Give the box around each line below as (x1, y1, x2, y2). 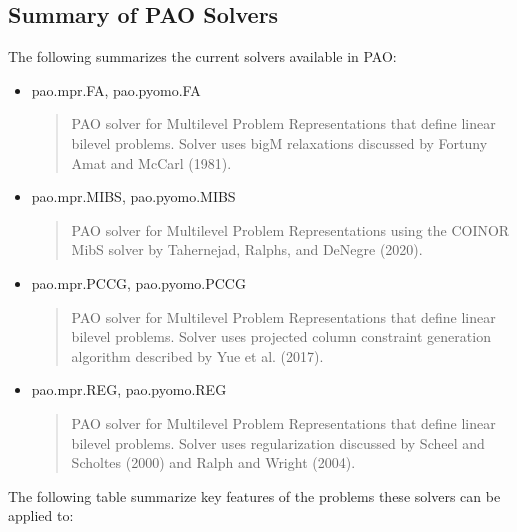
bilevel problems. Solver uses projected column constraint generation (71, 326, 491, 347)
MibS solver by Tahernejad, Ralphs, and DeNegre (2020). (71, 239, 423, 260)
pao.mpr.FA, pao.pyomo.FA (31, 79, 201, 100)
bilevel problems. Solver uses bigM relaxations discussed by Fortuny (71, 132, 488, 153)
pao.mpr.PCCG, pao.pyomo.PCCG (31, 272, 246, 293)
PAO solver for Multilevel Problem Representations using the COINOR (71, 219, 510, 240)
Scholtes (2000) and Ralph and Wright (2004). (71, 452, 356, 473)
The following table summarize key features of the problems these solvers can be (8, 485, 501, 506)
